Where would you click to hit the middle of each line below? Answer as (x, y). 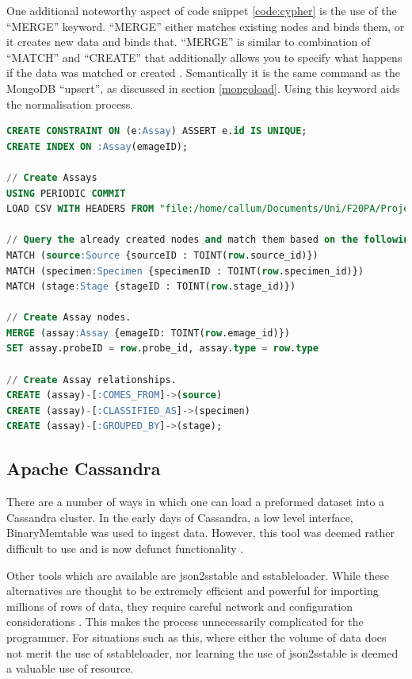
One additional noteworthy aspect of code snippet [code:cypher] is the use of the (202, 10)
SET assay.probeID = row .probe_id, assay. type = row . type (162, 349)
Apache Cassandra (84, 468)
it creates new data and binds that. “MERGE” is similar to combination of (189, 42)
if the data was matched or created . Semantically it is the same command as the (203, 73)
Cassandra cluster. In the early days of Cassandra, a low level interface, (180, 517)
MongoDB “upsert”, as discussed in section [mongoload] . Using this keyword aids (203, 88)
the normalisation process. (70, 104)
